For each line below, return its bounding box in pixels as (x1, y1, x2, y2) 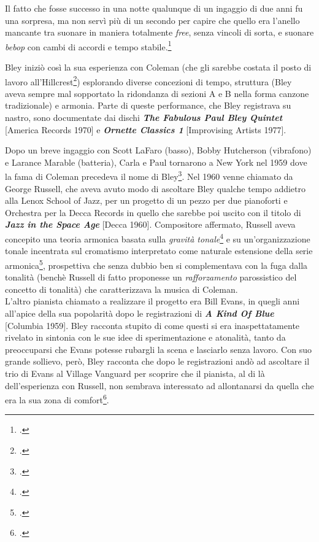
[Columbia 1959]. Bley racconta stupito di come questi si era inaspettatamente (5, 319, 300, 331)
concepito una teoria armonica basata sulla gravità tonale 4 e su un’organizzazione (5, 231, 310, 245)
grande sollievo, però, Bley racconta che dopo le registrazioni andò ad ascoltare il (5, 355, 310, 368)
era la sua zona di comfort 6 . (5, 392, 109, 406)
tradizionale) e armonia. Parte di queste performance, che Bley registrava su (5, 99, 291, 112)
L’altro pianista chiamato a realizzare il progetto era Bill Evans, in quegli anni (5, 295, 300, 308)
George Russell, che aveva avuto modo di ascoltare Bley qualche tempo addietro (5, 182, 306, 195)
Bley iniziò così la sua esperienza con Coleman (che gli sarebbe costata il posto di (5, 61, 312, 74)
